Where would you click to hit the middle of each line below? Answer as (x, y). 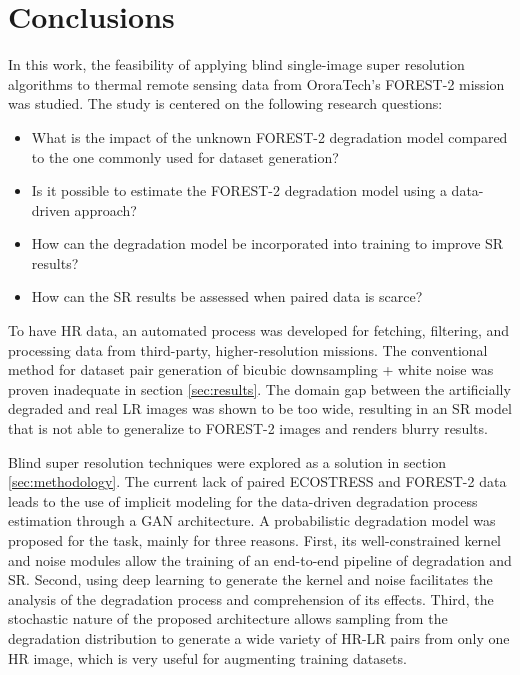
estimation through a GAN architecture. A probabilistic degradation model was (252, 520)
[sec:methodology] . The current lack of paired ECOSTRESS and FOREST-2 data (257, 481)
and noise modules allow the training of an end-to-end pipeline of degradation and (260, 559)
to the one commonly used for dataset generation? (185, 156)
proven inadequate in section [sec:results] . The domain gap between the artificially (259, 388)
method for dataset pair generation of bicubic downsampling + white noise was (251, 369)
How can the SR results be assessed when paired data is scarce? (227, 296)
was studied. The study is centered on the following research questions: (225, 103)
